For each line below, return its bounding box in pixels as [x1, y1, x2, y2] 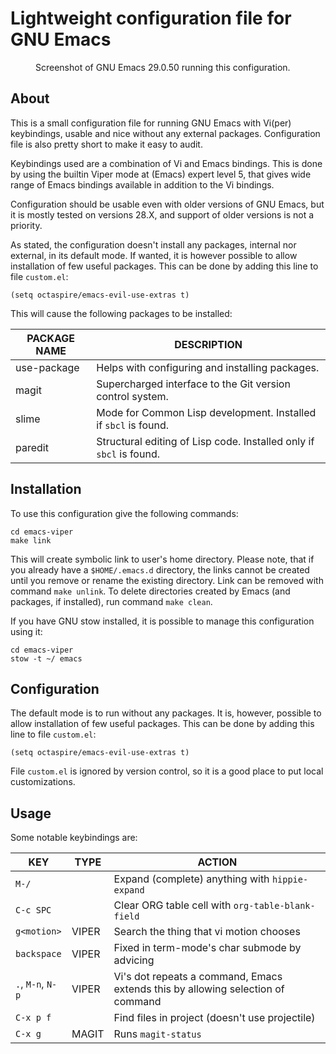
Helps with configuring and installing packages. [96, 360, 320, 374]
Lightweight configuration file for [10, 7, 292, 30]
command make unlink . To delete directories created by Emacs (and [10, 585, 291, 597]
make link [10, 535, 52, 546]
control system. [96, 389, 169, 403]
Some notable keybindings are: [10, 832, 138, 844]
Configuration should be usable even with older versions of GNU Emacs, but [10, 198, 325, 210]
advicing [113, 953, 155, 967]
